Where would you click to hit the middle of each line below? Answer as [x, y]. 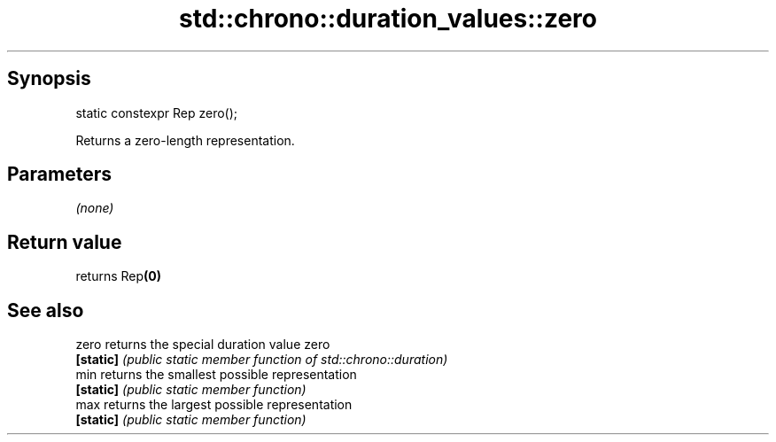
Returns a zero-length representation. [185, 140]
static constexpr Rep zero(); [156, 112]
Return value [65, 242]
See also [46, 310]
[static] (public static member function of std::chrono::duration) [262, 360]
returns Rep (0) [119, 276]
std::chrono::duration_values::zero [388, 19]
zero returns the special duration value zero [203, 345]
